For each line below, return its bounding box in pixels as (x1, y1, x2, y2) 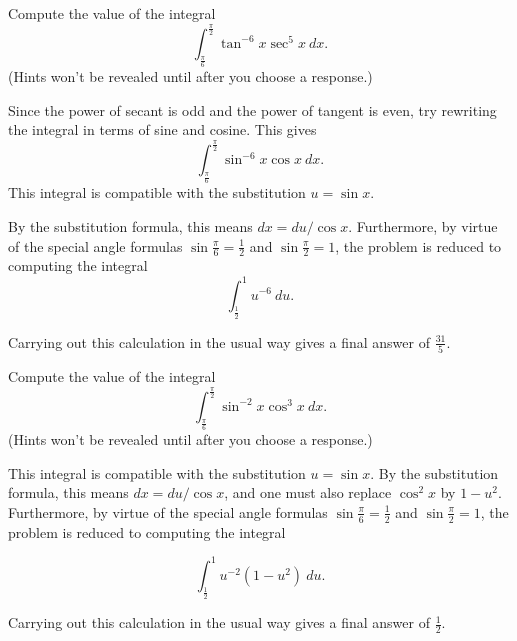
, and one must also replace (224, 482, 392, 503)
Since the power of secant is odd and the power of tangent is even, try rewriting (8, 99, 497, 120)
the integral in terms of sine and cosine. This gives (8, 119, 317, 140)
